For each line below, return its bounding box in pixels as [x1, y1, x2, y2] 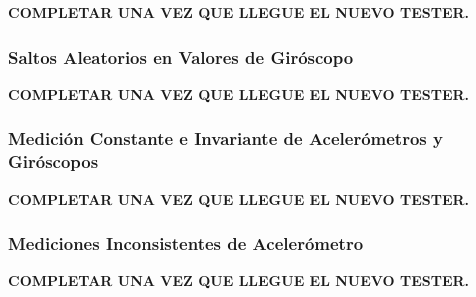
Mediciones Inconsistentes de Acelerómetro [8, 231, 364, 256]
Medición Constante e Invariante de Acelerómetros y [8, 126, 443, 151]
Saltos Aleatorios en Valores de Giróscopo [8, 44, 354, 69]
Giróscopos [8, 149, 99, 174]
